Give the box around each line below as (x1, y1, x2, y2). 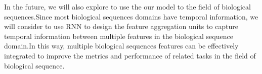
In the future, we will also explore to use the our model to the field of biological (4, 1, 251, 11)
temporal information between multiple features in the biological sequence (4, 30, 233, 41)
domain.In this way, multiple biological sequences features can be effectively (4, 40, 239, 51)
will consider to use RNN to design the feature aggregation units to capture (4, 21, 239, 31)
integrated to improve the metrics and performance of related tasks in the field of (4, 50, 256, 60)
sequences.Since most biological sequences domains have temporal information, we (4, 11, 258, 21)
